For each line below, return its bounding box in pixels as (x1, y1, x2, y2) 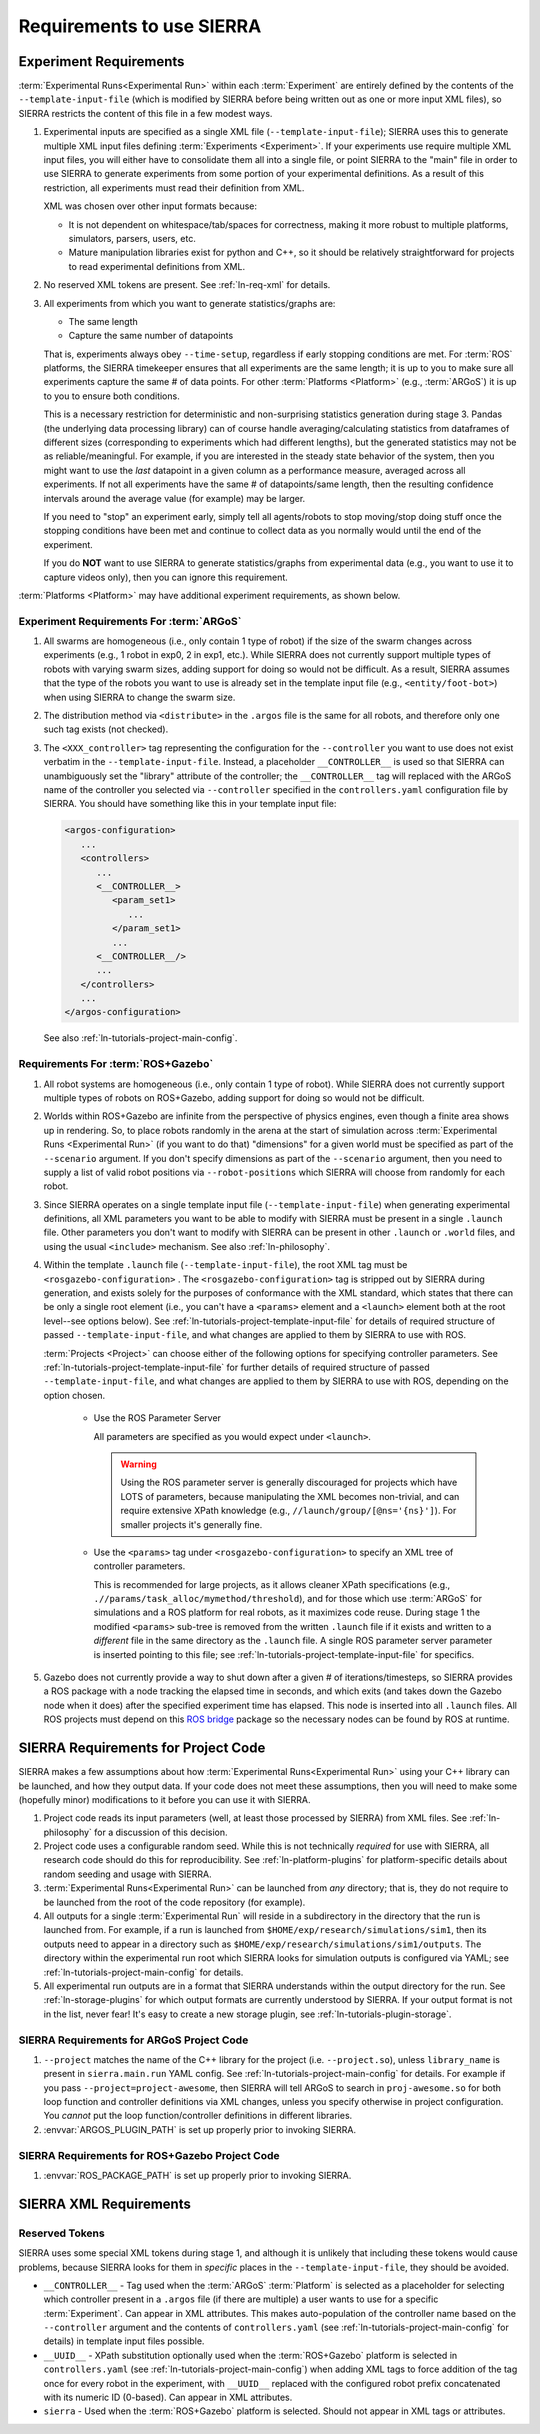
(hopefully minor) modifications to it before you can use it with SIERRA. (18, 1793, 311, 1805)
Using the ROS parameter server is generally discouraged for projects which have (120, 1476, 458, 1489)
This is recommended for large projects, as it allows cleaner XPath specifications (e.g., (93, 1578, 451, 1590)
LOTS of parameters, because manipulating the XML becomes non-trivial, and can (120, 1490, 460, 1502)
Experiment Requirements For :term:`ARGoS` (18, 614, 242, 628)
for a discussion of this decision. (93, 1826, 229, 1838)
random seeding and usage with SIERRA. (43, 1868, 212, 1880)
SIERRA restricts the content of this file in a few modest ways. (18, 107, 273, 119)
